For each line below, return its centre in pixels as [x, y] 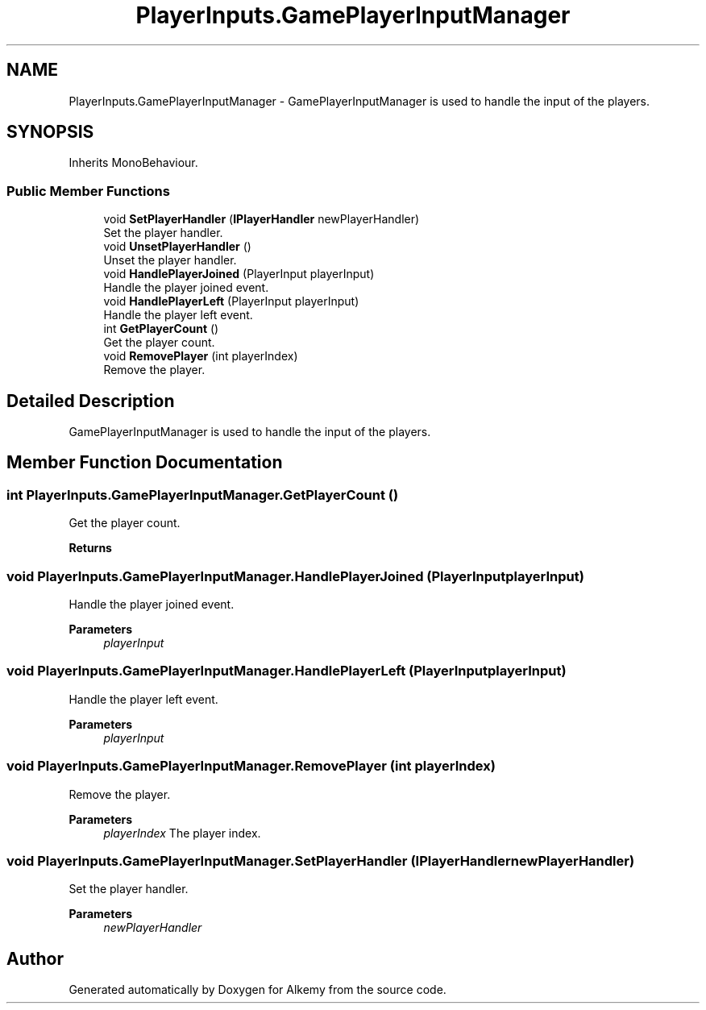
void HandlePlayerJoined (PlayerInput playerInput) [239, 274]
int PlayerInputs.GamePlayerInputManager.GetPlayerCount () [203, 495]
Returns [90, 548]
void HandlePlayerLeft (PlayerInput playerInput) [231, 301]
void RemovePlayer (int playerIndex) [201, 356]
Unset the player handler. [170, 260]
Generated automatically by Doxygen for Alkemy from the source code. [257, 990]
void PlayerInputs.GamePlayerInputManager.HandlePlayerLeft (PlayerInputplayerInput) [287, 671]
